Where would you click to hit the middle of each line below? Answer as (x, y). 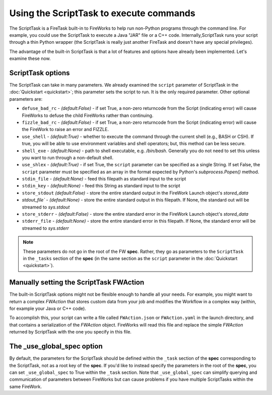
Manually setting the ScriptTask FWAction (77, 282)
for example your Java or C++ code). (48, 309)
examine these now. (30, 58)
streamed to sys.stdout (46, 207)
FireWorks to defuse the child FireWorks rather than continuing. (88, 115)
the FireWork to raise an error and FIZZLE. (65, 129)
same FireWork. (26, 386)
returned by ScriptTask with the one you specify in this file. (71, 332)
